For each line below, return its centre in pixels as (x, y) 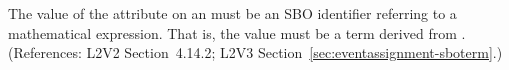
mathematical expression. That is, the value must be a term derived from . (237, 32)
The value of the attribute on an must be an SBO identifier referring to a (232, 13)
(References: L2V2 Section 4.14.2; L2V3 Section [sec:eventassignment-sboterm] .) (255, 52)
